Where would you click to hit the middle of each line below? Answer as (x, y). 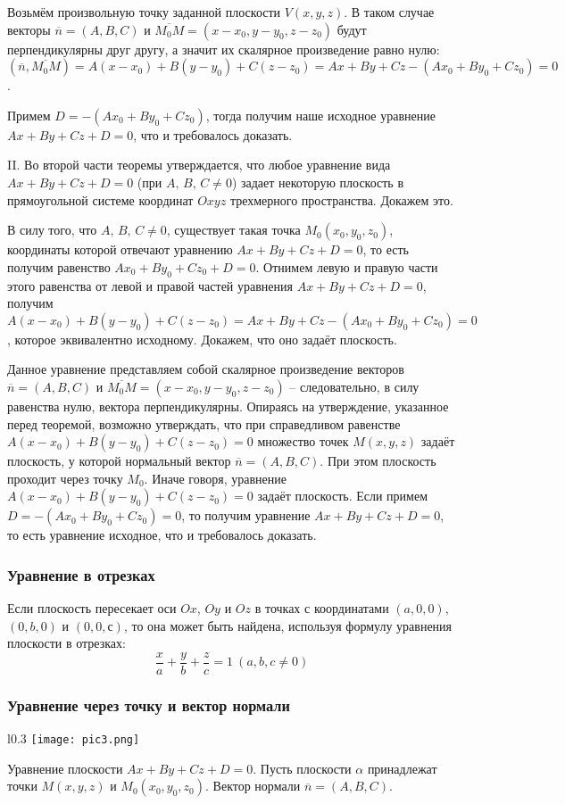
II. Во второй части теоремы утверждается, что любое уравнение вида (199, 165)
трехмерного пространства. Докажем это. (341, 199)
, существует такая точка (233, 230)
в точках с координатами (322, 608)
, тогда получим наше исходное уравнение (320, 115)
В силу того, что (52, 230)
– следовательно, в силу (354, 386)
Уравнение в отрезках (81, 574)
